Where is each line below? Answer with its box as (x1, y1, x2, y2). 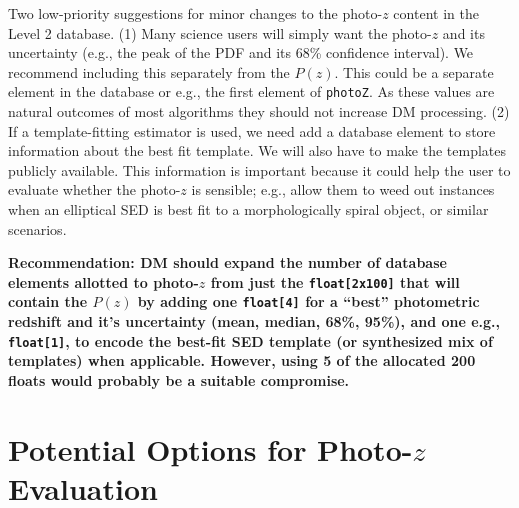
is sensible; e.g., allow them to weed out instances (191, 179, 495, 200)
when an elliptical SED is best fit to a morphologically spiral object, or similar (8, 199, 489, 219)
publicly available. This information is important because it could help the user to (8, 159, 511, 180)
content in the (393, 3, 479, 23)
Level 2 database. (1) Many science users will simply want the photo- (8, 22, 432, 43)
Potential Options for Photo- (8, 428, 413, 469)
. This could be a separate (334, 61, 494, 82)
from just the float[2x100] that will (210, 271, 460, 292)
